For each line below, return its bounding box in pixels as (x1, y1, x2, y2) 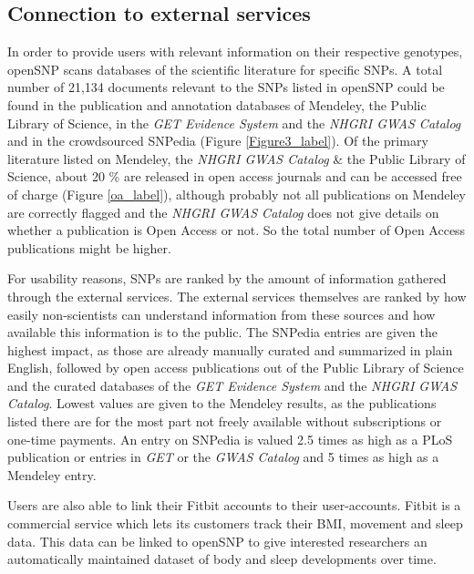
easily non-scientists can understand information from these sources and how (7, 304, 436, 323)
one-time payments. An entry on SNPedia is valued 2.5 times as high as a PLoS (7, 429, 453, 448)
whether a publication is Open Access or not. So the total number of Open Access (7, 220, 466, 240)
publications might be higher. (7, 238, 171, 257)
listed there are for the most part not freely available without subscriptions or (7, 412, 442, 431)
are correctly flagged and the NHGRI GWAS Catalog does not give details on (7, 202, 439, 221)
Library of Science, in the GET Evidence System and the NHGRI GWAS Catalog (7, 113, 461, 132)
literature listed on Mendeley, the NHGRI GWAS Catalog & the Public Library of (7, 149, 466, 168)
